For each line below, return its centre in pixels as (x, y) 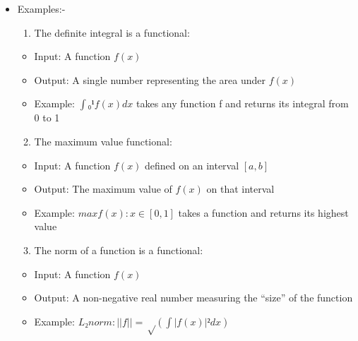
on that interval (240, 189)
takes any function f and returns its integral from (243, 103)
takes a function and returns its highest (263, 212)
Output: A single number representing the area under (150, 79)
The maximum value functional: (103, 141)
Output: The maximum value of (103, 189)
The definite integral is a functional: (112, 32)
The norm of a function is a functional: (119, 250)
